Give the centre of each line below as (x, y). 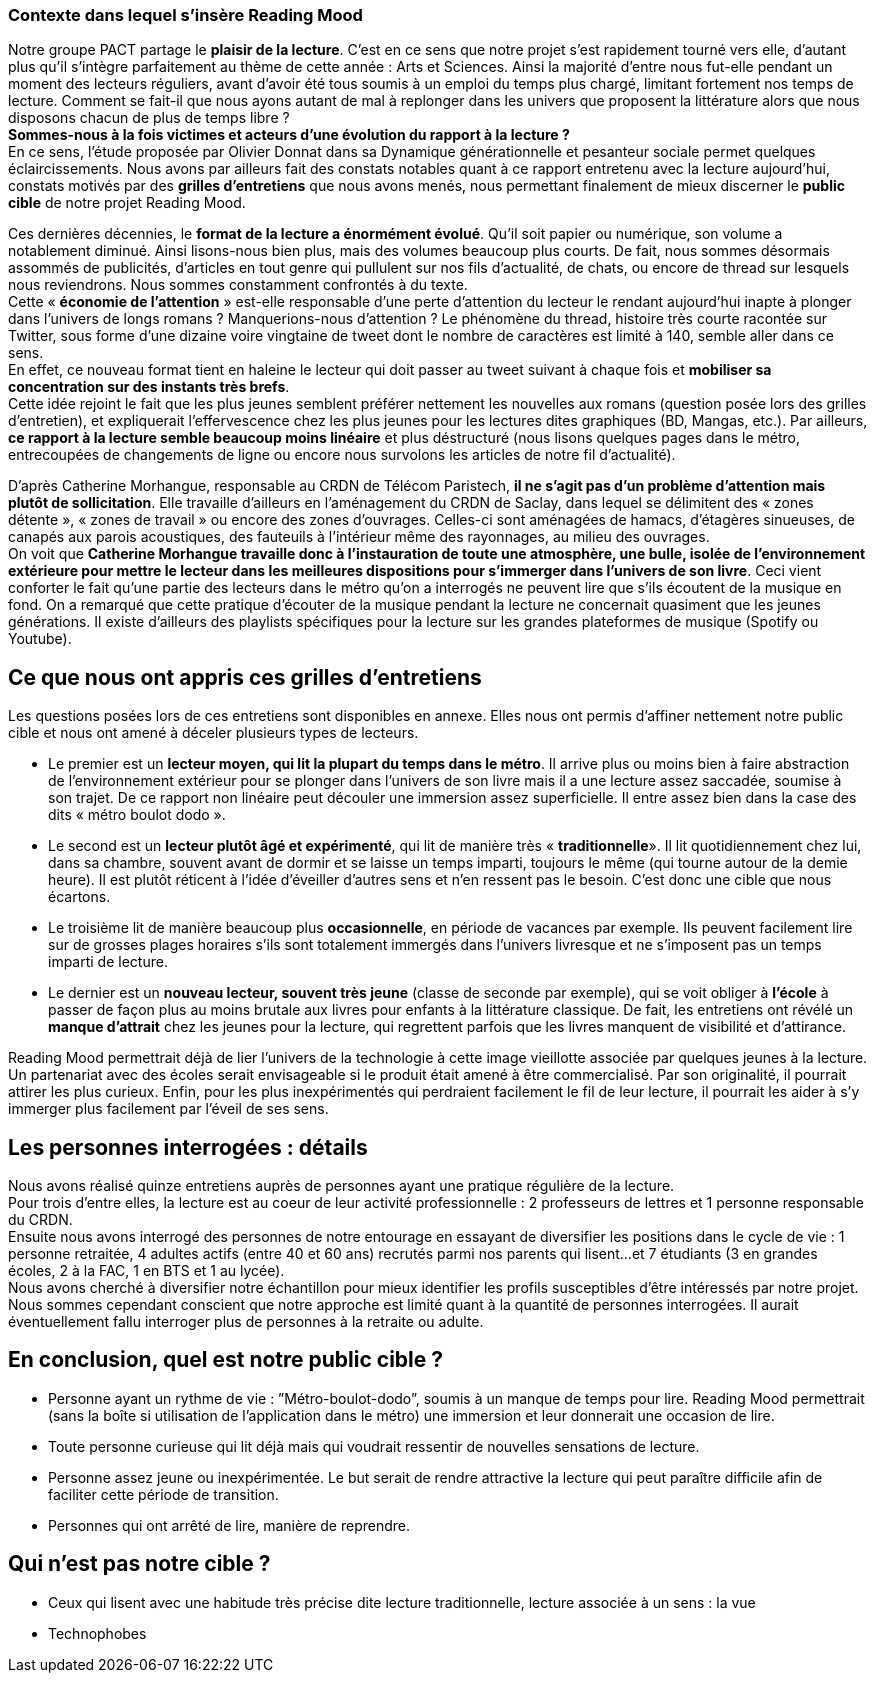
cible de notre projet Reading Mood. (127, 203)
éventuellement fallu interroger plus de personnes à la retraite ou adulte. (246, 1322)
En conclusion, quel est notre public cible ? (226, 1360)
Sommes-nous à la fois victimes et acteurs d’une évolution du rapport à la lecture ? (289, 135)
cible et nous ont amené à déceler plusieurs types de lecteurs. (213, 733)
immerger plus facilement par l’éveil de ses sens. (168, 1109)
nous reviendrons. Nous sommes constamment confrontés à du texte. (238, 285)
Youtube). (40, 639)
